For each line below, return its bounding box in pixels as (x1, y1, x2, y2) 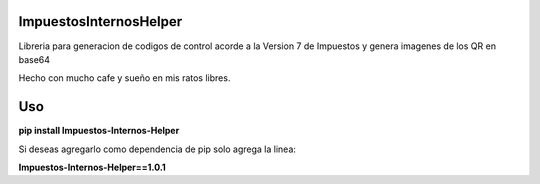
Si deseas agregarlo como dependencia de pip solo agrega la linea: (18, 143, 297, 155)
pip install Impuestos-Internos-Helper (18, 125, 180, 137)
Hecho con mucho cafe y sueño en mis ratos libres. (18, 72, 231, 84)
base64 (18, 53, 50, 65)
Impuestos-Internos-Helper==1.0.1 (18, 161, 167, 173)
